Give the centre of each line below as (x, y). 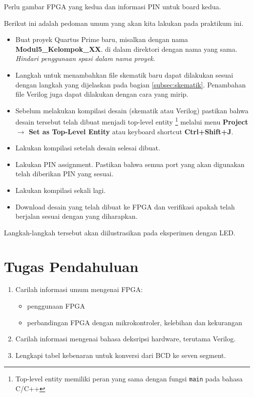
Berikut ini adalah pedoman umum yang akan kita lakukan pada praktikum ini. (124, 23)
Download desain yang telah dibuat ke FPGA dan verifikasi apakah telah (125, 206)
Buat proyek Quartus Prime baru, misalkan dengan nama (102, 39)
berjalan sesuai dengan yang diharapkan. (76, 216)
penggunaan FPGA (56, 306)
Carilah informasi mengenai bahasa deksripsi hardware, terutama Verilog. (126, 339)
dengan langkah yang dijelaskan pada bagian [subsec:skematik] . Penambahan (130, 84)
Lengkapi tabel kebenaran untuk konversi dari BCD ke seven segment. (121, 355)
